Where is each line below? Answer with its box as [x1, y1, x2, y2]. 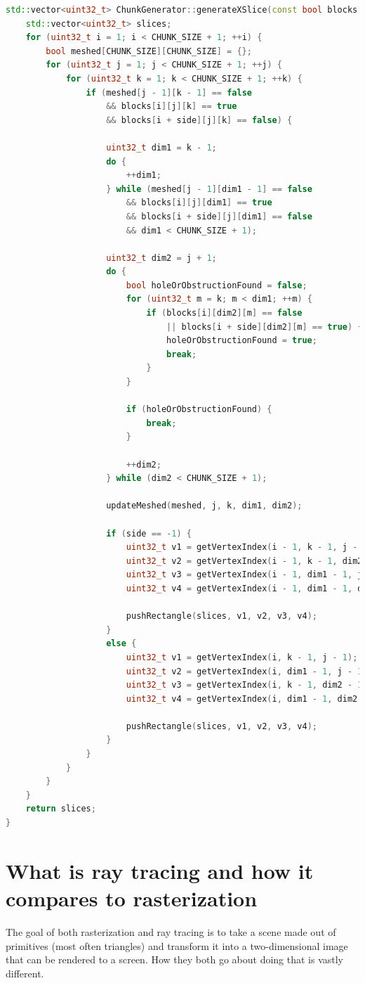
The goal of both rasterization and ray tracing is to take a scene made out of [6, 924, 336, 939]
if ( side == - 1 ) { [106, 528, 192, 539]
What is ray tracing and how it [6, 856, 314, 885]
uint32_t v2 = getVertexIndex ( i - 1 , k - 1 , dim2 [126, 555, 363, 566]
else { [106, 638, 137, 649]
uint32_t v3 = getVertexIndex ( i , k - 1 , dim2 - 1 [126, 680, 363, 690]
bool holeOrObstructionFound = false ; [126, 280, 307, 290]
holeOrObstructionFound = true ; [166, 335, 317, 346]
